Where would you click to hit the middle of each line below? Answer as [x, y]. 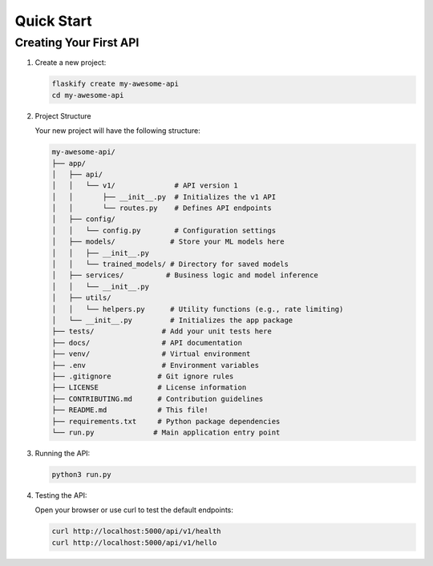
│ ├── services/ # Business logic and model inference [185, 275]
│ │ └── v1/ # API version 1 [145, 186]
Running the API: [63, 453]
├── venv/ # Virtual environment [151, 354]
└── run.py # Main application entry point [166, 432]
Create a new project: [71, 63]
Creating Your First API [77, 42]
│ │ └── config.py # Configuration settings [164, 230]
